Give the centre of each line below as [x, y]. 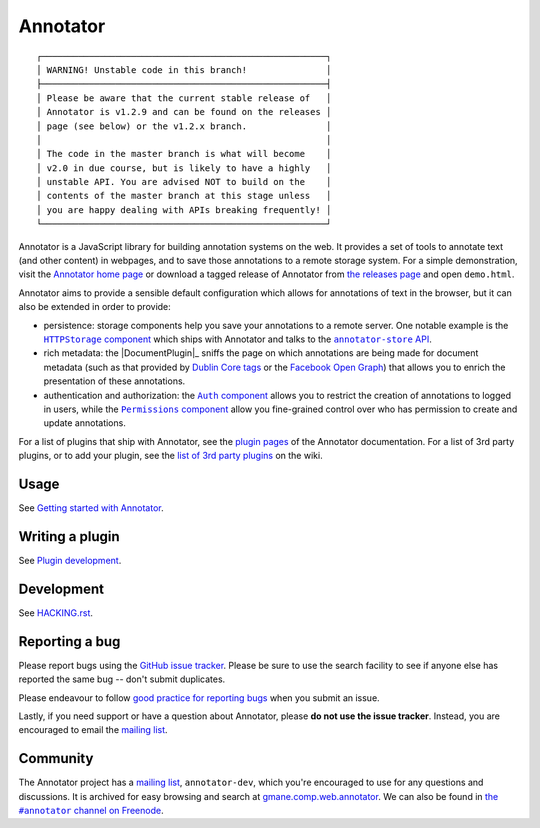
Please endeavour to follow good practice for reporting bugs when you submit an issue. [199, 697]
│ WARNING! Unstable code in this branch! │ [184, 69]
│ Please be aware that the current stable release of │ [184, 98]
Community [56, 758]
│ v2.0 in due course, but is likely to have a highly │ [184, 168]
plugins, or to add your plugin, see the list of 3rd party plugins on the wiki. [171, 456]
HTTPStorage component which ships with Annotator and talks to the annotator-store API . [237, 339]
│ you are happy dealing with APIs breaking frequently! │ [184, 209]
